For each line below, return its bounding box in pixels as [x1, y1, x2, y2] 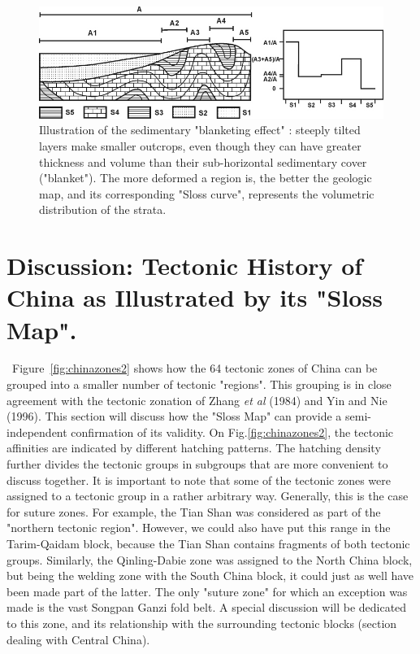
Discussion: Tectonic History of [6, 249, 363, 282]
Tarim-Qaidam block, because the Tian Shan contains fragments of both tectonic [6, 534, 410, 552]
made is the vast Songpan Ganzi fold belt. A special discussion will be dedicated [6, 599, 407, 616]
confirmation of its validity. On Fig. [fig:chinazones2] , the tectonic [71, 423, 394, 440]
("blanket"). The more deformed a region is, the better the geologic [39, 169, 372, 186]
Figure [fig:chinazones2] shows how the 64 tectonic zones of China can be [11, 360, 378, 377]
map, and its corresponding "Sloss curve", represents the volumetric [39, 185, 375, 202]
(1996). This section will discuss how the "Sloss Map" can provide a [6, 408, 342, 425]
